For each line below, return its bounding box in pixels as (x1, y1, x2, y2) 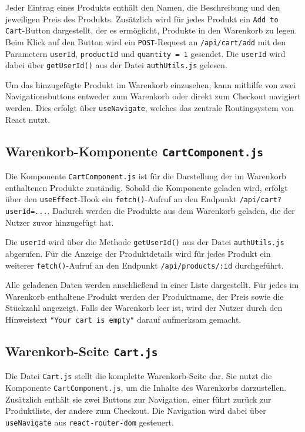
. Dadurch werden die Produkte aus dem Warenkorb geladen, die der (47, 205, 295, 216)
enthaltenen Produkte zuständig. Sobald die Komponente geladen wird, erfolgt (5, 181, 288, 193)
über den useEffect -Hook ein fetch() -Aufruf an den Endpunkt (5, 193, 237, 205)
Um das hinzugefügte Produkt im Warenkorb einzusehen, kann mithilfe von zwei (5, 78, 296, 91)
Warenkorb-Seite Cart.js (5, 341, 158, 360)
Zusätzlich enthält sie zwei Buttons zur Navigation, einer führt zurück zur (5, 393, 272, 405)
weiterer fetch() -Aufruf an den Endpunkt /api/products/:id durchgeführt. (5, 259, 284, 271)
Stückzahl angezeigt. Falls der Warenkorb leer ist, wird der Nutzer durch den (5, 302, 283, 314)
